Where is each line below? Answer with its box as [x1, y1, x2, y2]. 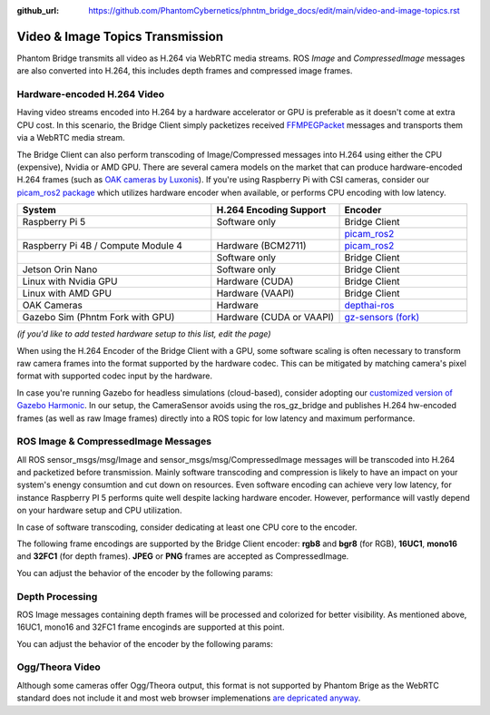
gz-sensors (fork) [344, 311, 420, 324]
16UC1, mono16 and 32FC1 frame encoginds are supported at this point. [16, 622, 285, 632]
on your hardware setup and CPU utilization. [16, 504, 182, 516]
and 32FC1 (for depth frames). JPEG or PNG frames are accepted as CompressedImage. [16, 551, 349, 562]
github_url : [16, 5, 59, 15]
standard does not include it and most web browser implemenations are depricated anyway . [16, 692, 361, 703]
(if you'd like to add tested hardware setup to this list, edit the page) [16, 328, 271, 339]
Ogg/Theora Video [16, 661, 102, 673]
